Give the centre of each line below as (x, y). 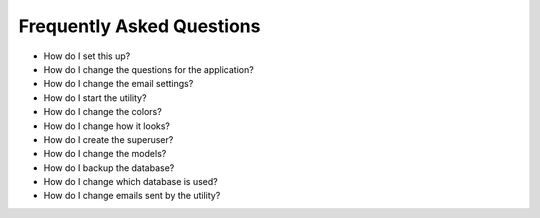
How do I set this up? (87, 56)
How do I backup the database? (109, 167)
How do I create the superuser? (108, 139)
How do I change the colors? (102, 112)
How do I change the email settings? (118, 84)
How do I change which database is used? (131, 182)
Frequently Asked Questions (139, 26)
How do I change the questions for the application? (148, 69)
